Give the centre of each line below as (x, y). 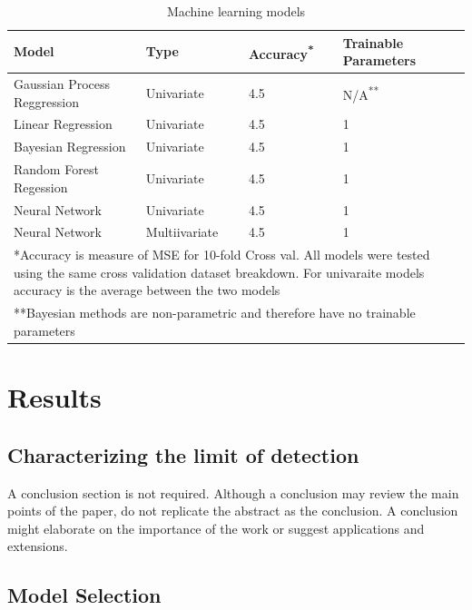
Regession (41, 187)
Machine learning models (236, 11)
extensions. (38, 546)
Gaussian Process (62, 84)
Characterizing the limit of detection (183, 454)
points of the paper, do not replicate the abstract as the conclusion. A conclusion (233, 511)
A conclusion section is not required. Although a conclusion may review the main (233, 492)
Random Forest (56, 169)
